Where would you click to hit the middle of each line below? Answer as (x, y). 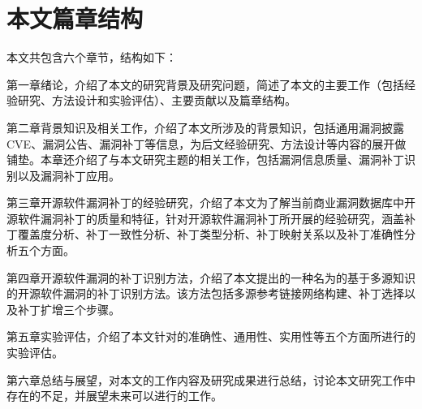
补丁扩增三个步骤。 (69, 309)
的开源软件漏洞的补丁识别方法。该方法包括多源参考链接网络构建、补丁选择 (205, 293)
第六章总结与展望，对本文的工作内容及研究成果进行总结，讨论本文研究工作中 (211, 379)
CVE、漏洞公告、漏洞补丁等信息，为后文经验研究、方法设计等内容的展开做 (207, 143)
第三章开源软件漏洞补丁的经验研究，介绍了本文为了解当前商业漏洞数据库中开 (211, 202)
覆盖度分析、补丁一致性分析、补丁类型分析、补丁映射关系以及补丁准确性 (211, 234)
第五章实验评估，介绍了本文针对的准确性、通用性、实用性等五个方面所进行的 (211, 336)
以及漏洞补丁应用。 (69, 175)
